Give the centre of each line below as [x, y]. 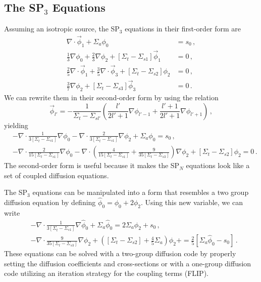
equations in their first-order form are [183, 29]
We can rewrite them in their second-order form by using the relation [111, 97]
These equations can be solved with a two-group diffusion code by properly [120, 253]
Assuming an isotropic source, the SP [62, 29]
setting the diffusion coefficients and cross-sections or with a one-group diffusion [128, 263]
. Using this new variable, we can [192, 202]
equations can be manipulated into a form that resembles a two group [141, 192]
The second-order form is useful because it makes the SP [92, 165]
